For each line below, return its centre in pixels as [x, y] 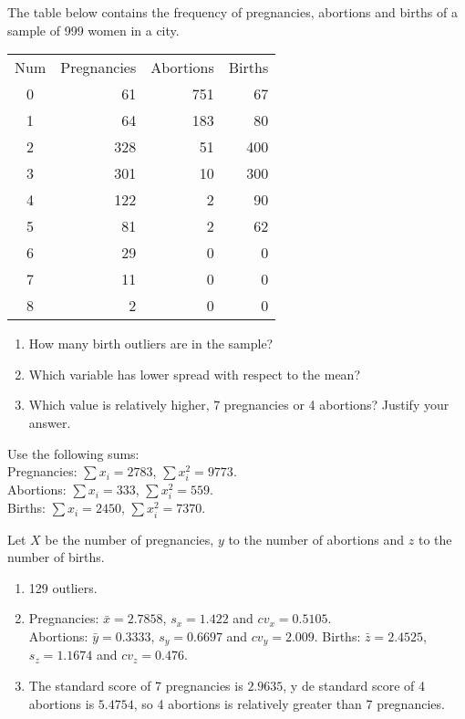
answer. [50, 422]
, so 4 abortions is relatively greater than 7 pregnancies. [289, 703]
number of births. [56, 557]
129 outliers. [63, 587]
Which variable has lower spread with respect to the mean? [194, 374]
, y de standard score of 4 [354, 686]
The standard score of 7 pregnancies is [136, 686]
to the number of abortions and [316, 539]
